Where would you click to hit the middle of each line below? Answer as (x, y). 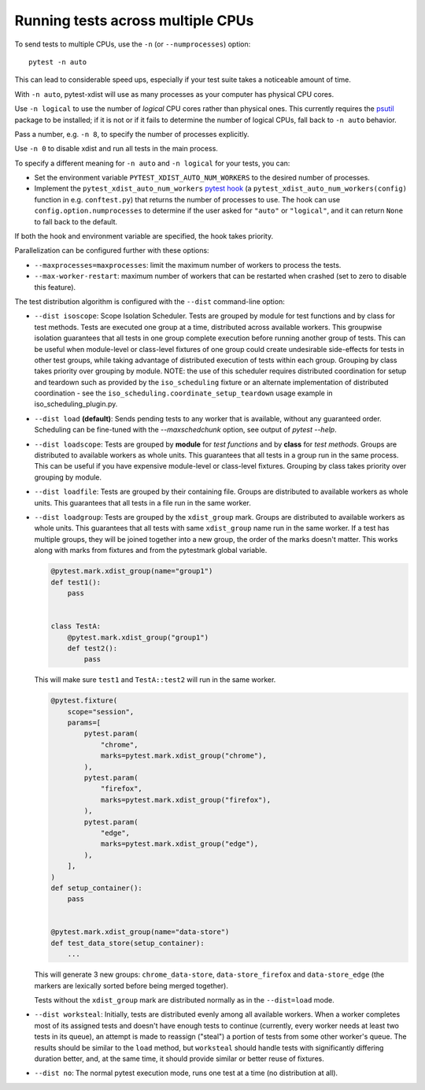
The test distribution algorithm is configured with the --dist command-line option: (150, 301)
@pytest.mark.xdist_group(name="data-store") (140, 932)
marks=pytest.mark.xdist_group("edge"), (179, 844)
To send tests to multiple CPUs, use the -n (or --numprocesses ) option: (133, 44)
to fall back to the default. (76, 221)
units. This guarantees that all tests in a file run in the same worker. (143, 502)
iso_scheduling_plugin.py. (76, 404)
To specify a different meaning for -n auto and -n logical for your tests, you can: (152, 163)
